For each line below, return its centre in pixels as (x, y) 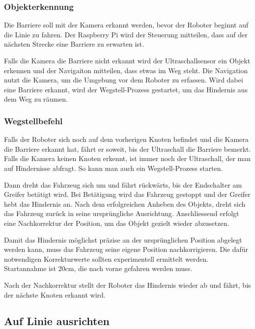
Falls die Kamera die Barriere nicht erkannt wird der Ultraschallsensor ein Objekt (127, 60)
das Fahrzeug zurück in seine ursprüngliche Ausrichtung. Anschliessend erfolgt (122, 213)
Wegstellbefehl (33, 121)
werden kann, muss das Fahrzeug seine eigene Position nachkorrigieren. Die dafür (126, 249)
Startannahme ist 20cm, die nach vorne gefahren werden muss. (98, 268)
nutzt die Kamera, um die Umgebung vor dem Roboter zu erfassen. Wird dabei (124, 80)
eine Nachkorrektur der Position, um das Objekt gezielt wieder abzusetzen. (117, 223)
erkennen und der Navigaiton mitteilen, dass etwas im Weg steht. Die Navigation (126, 70)
